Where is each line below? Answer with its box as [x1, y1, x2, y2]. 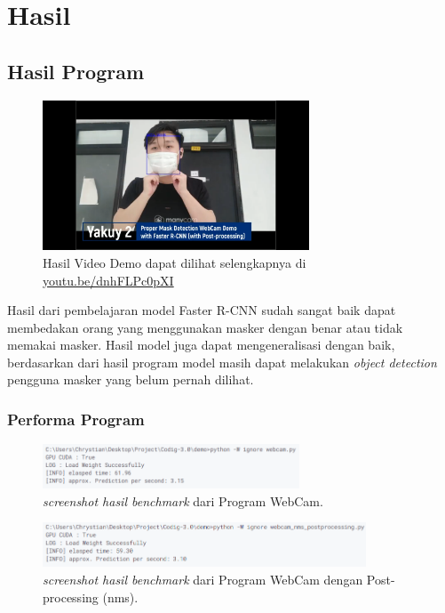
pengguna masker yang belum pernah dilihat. [7, 370, 254, 389]
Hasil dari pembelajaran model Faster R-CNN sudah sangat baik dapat [7, 301, 396, 319]
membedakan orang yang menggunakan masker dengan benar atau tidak [7, 318, 403, 336]
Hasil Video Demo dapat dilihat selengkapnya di [43, 253, 306, 271]
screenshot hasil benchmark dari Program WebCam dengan [43, 570, 363, 589]
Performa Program [7, 408, 145, 430]
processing [43, 587, 99, 606]
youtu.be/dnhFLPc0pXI [43, 270, 174, 289]
